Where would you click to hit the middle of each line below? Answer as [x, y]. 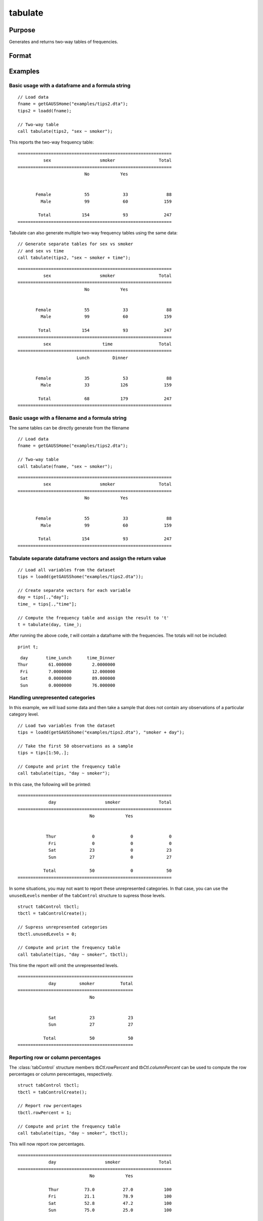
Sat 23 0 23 [110, 850]
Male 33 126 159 [106, 385]
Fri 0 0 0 [110, 843]
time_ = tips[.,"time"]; [47, 604]
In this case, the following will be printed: [50, 784]
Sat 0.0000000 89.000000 [68, 678]
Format [20, 55]
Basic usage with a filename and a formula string [68, 418]
